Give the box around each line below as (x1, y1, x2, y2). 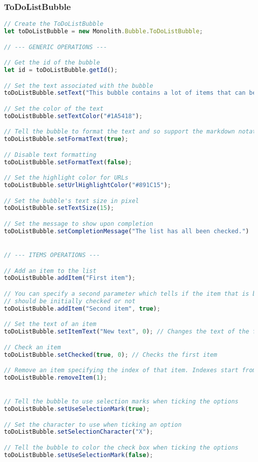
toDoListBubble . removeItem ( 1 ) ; (4, 374, 107, 381)
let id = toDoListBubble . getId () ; (4, 66, 118, 74)
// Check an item (4, 343, 61, 351)
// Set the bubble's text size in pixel (4, 197, 139, 204)
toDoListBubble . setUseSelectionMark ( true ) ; (4, 405, 150, 413)
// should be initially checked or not (4, 297, 135, 305)
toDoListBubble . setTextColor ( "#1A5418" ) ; (4, 112, 143, 120)
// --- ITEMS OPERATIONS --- (4, 252, 100, 259)
